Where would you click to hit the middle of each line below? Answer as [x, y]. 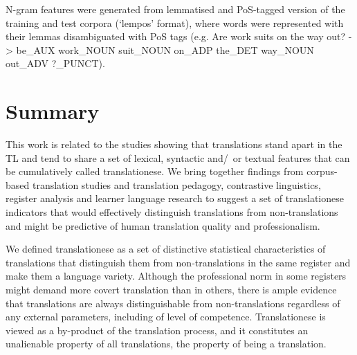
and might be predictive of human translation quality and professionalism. [163, 225]
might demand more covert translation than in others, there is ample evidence [171, 290]
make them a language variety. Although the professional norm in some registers [176, 276]
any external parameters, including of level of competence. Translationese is [166, 317]
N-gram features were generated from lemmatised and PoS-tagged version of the [175, 9]
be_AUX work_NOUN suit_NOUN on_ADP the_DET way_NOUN [165, 49]
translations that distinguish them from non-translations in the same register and [178, 262]
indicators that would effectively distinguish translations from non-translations [172, 212]
